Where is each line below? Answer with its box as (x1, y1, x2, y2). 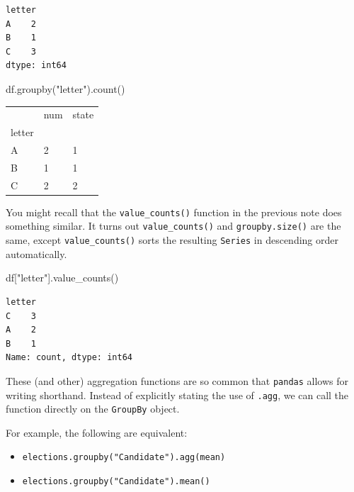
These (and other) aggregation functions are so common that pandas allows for (6, 373, 349, 388)
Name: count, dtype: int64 (6, 352, 132, 363)
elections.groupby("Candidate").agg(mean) (22, 452, 226, 463)
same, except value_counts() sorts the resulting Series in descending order (6, 233, 338, 247)
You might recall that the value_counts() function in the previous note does (6, 204, 342, 219)
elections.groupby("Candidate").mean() (22, 476, 210, 487)
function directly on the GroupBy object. (6, 401, 180, 416)
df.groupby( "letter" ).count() (6, 81, 125, 96)
